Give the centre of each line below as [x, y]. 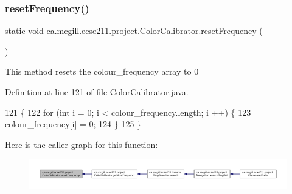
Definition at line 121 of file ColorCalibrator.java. [97, 92]
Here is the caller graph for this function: [82, 144]
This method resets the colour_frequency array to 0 [102, 71]
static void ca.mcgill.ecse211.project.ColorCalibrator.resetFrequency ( [134, 31]
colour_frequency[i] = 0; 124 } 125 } [73, 124]
